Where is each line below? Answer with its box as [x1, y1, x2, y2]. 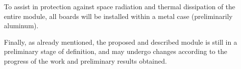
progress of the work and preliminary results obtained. [4, 55, 167, 66]
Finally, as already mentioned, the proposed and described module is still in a [4, 36, 237, 47]
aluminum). [4, 20, 39, 31]
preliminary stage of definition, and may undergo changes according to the [4, 46, 227, 56]
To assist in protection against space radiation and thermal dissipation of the [4, 1, 236, 11]
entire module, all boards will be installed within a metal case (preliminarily [4, 11, 233, 21]
